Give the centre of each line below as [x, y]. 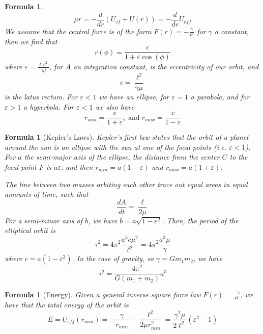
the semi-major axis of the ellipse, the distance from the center [122, 157]
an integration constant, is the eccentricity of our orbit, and [166, 66]
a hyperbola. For [49, 106]
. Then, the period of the [200, 220]
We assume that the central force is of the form [78, 31]
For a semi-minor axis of [44, 220]
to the [239, 157]
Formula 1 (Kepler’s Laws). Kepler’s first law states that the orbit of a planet [127, 137]
